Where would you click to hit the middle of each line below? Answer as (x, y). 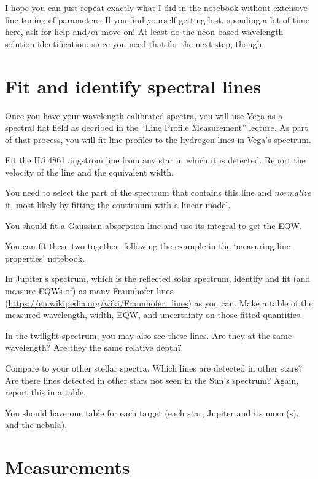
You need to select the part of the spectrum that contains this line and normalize (158, 193)
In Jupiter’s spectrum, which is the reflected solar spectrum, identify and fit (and (158, 278)
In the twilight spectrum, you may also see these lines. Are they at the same (149, 335)
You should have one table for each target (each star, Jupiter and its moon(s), (152, 412)
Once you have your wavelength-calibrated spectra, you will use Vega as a (144, 115)
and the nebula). (36, 425)
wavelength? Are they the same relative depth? (93, 347)
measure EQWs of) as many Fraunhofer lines (89, 291)
